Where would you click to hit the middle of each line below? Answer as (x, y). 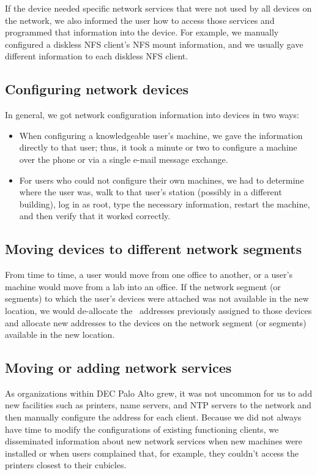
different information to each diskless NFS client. (97, 56)
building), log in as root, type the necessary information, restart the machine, (165, 204)
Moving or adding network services (118, 368)
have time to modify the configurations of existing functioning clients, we (142, 429)
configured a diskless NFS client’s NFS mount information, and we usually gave (154, 44)
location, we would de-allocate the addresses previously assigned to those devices (158, 310)
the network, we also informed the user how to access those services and (140, 20)
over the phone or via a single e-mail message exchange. (124, 159)
